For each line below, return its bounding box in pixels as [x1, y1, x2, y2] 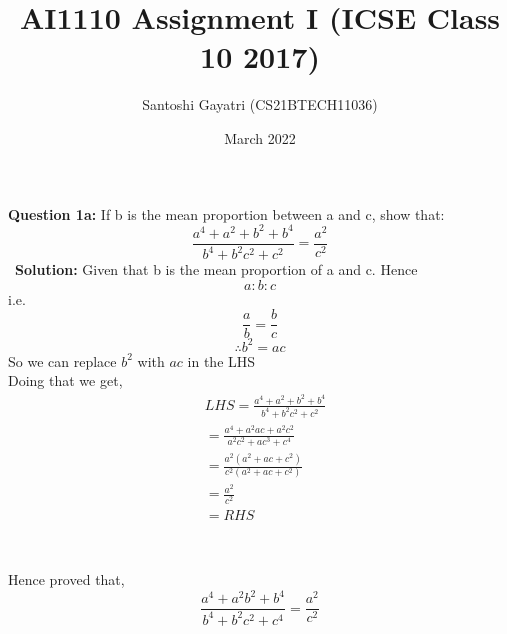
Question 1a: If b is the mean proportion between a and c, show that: [8, 203, 445, 224]
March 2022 [224, 127, 296, 148]
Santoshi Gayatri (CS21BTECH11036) [142, 94, 378, 115]
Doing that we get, [8, 370, 123, 391]
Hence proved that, [8, 569, 125, 590]
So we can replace [8, 350, 117, 371]
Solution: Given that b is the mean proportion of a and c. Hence [15, 259, 418, 279]
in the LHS [187, 350, 256, 371]
